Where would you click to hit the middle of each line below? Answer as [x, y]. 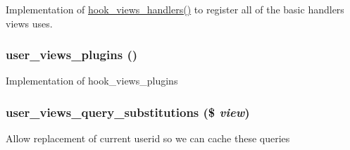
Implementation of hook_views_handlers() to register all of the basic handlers [175, 9]
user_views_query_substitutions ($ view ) [128, 112]
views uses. [29, 23]
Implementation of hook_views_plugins [92, 81]
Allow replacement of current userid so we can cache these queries [148, 138]
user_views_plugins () [72, 55]
